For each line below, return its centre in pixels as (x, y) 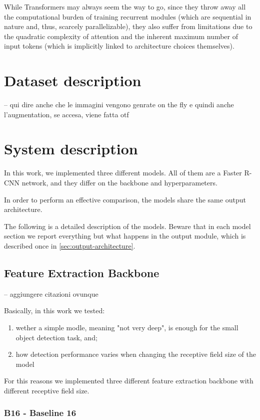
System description (71, 149)
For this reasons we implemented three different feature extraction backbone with (129, 381)
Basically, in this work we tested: (54, 310)
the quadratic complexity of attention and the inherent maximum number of (121, 36)
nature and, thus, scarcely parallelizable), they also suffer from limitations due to (128, 26)
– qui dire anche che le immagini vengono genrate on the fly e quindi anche (119, 104)
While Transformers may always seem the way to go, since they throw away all (125, 7)
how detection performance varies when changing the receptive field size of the (136, 354)
